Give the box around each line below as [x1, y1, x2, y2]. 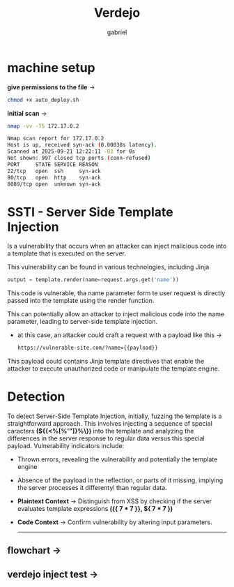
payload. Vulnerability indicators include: [7, 442, 125, 450]
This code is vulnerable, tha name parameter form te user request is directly [7, 289, 226, 297]
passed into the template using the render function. [7, 297, 155, 305]
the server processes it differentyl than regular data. [17, 484, 167, 492]
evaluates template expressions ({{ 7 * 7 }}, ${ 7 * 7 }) [17, 505, 173, 513]
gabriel [107, 28, 127, 36]
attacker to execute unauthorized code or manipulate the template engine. [7, 364, 220, 373]
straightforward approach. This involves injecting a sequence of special [7, 419, 212, 428]
